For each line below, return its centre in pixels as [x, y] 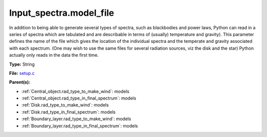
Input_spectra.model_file [62, 13]
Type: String [22, 64]
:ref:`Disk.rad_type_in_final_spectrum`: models [68, 112]
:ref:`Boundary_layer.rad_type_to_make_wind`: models [76, 119]
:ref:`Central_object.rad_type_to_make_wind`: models [75, 91]
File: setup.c [22, 73]
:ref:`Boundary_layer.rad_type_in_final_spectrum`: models [80, 126]
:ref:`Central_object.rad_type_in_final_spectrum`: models [79, 98]
